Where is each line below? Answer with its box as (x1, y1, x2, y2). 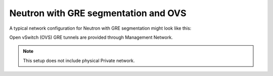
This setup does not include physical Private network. (23, 57, 135, 63)
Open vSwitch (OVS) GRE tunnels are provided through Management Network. (9, 34, 173, 40)
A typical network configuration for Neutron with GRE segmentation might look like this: (9, 25, 192, 31)
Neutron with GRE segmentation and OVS (9, 8, 187, 19)
